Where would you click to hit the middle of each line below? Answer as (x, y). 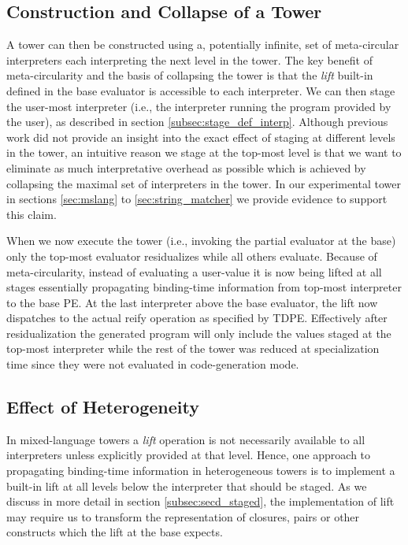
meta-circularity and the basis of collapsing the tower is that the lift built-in (190, 75)
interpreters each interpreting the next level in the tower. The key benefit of (190, 59)
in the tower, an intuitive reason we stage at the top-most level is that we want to (204, 152)
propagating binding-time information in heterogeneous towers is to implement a (201, 471)
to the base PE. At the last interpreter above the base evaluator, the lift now (192, 302)
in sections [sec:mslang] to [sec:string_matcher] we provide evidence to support (197, 199)
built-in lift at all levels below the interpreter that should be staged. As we (187, 486)
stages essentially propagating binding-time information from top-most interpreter (204, 287)
